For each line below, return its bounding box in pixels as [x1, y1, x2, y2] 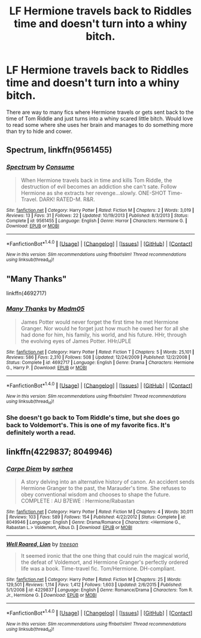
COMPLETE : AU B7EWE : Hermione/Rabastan [20, 497, 135, 505]
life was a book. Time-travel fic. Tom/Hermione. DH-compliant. [20, 565, 176, 572]
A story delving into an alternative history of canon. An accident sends [20, 478, 195, 485]
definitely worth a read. [6, 428, 76, 436]
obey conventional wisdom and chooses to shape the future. [20, 491, 170, 498]
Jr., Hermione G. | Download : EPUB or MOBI [6, 593, 97, 598]
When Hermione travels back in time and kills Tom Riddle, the [20, 177, 172, 184]
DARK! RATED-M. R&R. [39, 196, 95, 203]
